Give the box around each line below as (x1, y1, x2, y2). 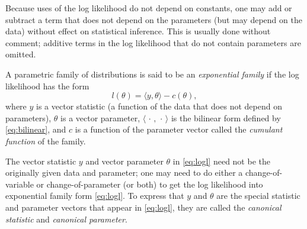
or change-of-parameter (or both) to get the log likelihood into (36, 178, 263, 190)
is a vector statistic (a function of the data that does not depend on (36, 100, 282, 112)
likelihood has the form (5, 79, 89, 92)
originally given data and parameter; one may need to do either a (5, 166, 243, 179)
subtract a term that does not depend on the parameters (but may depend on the (5, 13, 302, 25)
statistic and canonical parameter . (5, 212, 127, 225)
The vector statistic (5, 154, 76, 167)
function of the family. (5, 134, 86, 147)
